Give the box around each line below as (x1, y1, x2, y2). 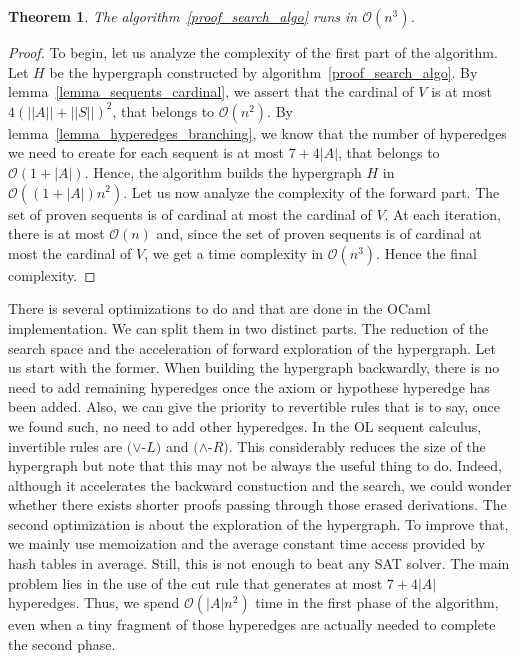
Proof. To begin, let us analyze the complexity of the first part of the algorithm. (8, 42, 498, 62)
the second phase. (8, 633, 116, 654)
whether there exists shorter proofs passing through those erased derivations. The (8, 494, 507, 515)
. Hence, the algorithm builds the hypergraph (84, 161, 362, 182)
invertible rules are (8, 435, 123, 456)
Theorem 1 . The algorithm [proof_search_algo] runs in (8, 6, 358, 26)
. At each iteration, (384, 203, 501, 224)
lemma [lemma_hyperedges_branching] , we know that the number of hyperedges (8, 122, 507, 143)
